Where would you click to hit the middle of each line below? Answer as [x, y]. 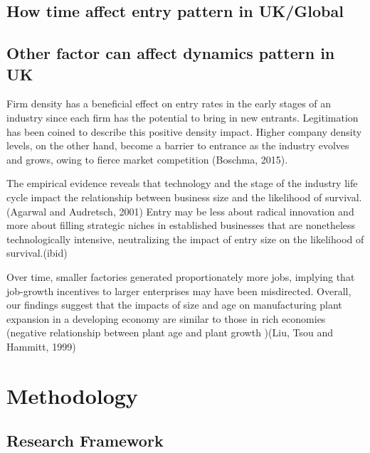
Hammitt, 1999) [41, 346]
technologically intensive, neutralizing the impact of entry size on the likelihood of [185, 239]
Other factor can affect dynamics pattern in [171, 53]
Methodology [72, 395]
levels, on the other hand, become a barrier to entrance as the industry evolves [178, 145]
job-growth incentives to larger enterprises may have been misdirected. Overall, [179, 291]
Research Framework [85, 441]
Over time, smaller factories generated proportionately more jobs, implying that [181, 276]
